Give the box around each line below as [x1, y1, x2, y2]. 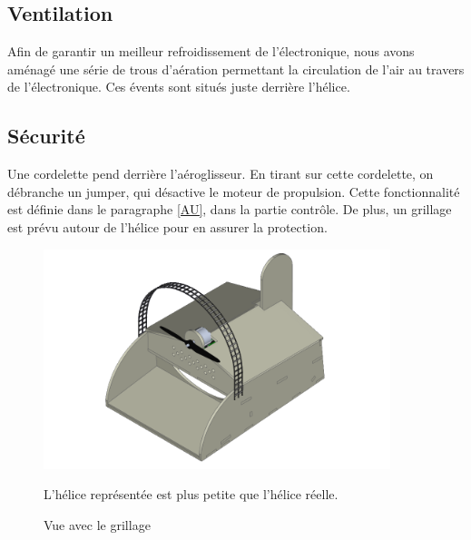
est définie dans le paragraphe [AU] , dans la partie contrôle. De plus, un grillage [7, 200, 452, 219]
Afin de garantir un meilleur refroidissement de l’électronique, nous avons [7, 42, 415, 61]
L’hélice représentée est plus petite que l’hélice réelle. [44, 485, 339, 504]
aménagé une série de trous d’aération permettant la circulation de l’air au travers [7, 59, 465, 78]
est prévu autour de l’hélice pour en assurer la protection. [7, 217, 328, 236]
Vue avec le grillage [44, 515, 151, 534]
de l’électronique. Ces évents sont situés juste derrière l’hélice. [7, 77, 350, 96]
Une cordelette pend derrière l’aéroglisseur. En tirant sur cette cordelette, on [7, 164, 434, 183]
